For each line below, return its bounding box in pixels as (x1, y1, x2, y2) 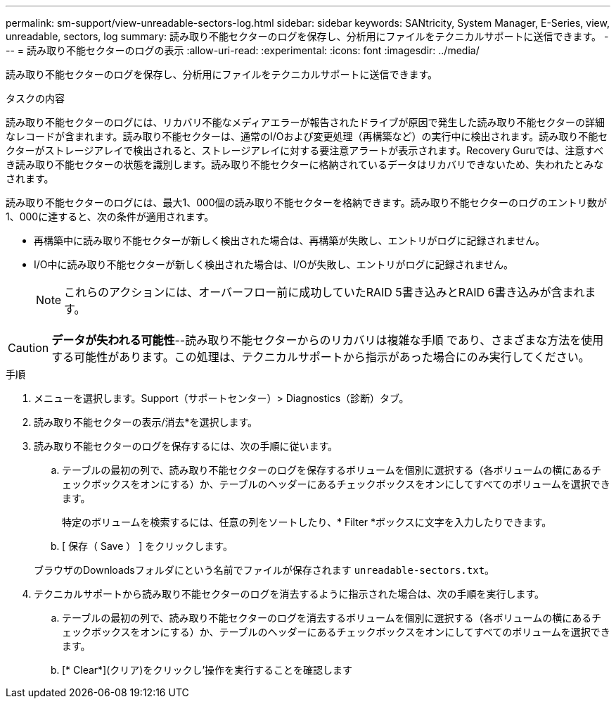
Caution (8, 341, 49, 355)
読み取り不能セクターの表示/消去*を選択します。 (34, 416, 258, 428)
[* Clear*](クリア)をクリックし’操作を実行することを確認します (62, 664, 353, 676)
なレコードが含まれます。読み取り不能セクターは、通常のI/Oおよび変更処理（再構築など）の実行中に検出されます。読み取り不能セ (6, 130, 608, 142)
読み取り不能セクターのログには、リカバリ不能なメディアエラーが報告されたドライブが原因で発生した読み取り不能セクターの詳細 (6, 116, 605, 128)
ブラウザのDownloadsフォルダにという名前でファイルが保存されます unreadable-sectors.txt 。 (34, 564, 495, 576)
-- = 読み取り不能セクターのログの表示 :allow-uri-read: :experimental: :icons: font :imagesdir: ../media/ (6, 44, 480, 56)
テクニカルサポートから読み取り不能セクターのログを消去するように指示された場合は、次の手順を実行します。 (34, 588, 545, 600)
